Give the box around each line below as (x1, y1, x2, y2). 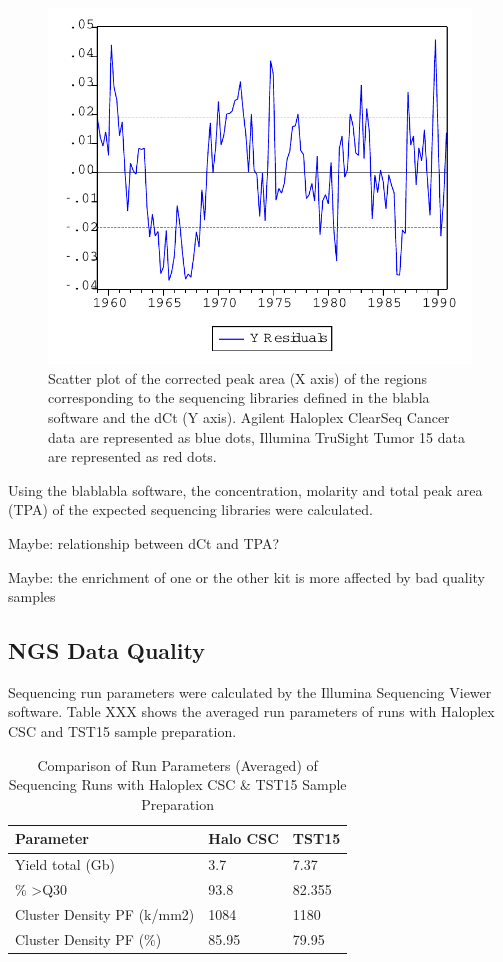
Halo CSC (208, 828, 279, 849)
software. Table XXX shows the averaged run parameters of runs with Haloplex (8, 701, 495, 722)
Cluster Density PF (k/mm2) (15, 903, 195, 924)
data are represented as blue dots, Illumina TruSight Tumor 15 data (48, 426, 465, 447)
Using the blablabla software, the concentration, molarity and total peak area (8, 479, 483, 500)
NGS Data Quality (8, 635, 205, 666)
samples (8, 586, 56, 607)
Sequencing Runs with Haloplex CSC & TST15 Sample (8, 774, 347, 795)
